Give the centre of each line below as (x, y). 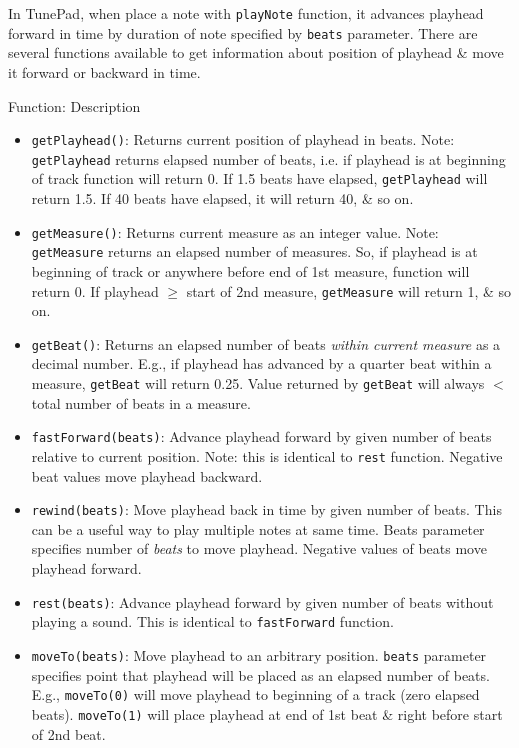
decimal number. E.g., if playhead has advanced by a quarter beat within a (261, 363)
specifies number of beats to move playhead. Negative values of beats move (259, 548)
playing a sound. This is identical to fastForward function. (212, 621)
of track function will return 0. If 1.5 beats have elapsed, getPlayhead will (259, 178)
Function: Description (74, 105)
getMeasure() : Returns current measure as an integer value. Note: (235, 231)
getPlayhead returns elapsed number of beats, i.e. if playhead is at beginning (268, 158)
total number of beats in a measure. (141, 402)
